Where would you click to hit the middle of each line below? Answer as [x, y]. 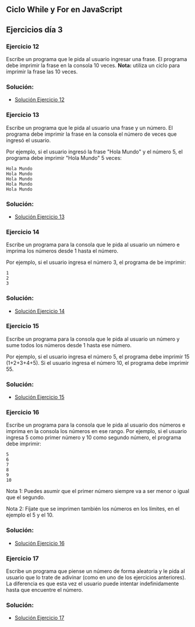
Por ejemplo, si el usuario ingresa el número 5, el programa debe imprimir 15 [98, 356]
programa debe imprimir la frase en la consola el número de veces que [92, 134]
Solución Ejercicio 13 [40, 216]
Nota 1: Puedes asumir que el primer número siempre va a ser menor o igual [97, 491]
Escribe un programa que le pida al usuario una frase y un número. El [90, 128]
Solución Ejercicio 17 [39, 618]
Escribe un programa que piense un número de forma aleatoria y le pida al [96, 571]
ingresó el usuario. [28, 140]
